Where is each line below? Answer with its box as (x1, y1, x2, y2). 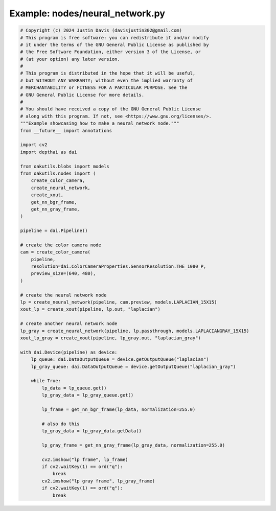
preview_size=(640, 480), (31, 271, 96, 276)
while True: (31, 378, 61, 384)
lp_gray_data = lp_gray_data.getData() (41, 428, 142, 434)
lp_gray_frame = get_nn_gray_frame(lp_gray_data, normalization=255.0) (41, 442, 225, 448)
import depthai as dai (20, 149, 77, 155)
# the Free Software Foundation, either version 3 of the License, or (20, 49, 201, 55)
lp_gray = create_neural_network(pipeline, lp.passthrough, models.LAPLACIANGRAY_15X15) (20, 328, 250, 334)
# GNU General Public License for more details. (20, 92, 145, 98)
